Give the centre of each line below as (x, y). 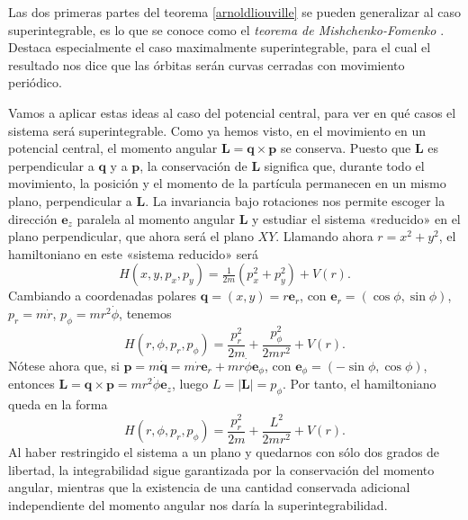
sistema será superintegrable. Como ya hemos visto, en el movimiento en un (217, 130)
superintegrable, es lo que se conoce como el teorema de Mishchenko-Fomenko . (226, 29)
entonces (31, 384)
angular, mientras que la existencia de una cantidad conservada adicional (209, 487)
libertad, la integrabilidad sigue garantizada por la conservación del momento (221, 469)
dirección (33, 218)
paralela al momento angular (156, 218)
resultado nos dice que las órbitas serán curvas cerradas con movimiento (207, 64)
